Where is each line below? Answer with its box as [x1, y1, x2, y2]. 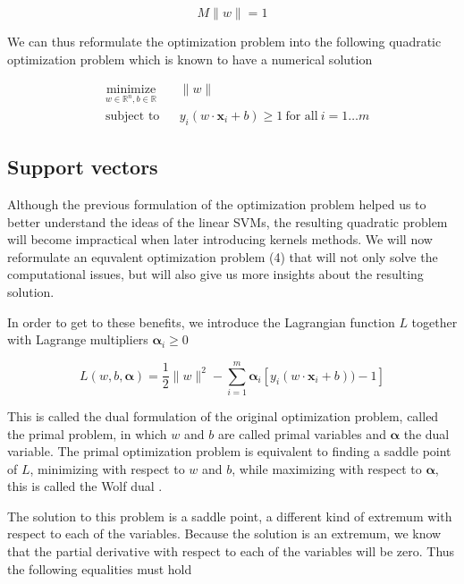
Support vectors [7, 153, 158, 181]
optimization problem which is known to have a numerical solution [7, 49, 373, 68]
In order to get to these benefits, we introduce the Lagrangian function [7, 312, 395, 331]
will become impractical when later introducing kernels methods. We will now [7, 230, 433, 249]
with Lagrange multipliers [7, 330, 148, 349]
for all [285, 110, 318, 123]
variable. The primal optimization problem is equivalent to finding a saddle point [7, 442, 451, 461]
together [411, 312, 458, 331]
